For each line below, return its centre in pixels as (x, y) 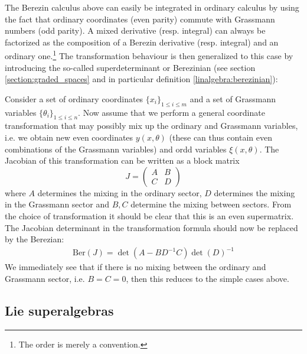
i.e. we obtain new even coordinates (69, 137)
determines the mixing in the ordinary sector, (120, 192)
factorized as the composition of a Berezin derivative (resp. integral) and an (142, 42)
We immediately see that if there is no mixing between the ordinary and (135, 267)
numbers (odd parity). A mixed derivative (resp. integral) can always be (135, 30)
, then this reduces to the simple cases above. (208, 278)
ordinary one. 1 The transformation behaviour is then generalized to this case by (149, 55)
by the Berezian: (35, 239)
